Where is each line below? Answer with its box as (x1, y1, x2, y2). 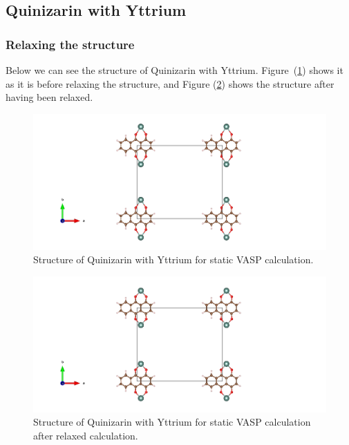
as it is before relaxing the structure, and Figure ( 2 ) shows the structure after (6, 76, 334, 91)
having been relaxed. (6, 90, 93, 104)
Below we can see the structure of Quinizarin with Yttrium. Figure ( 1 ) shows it (6, 63, 343, 77)
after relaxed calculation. (33, 428, 138, 442)
